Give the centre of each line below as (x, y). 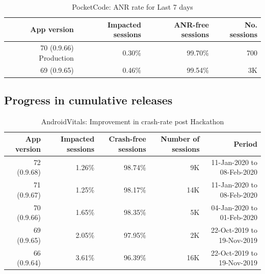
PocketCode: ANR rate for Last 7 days (132, 7)
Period (245, 144)
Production (56, 57)
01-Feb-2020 (238, 217)
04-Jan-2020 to (234, 207)
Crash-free (127, 139)
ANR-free (191, 24)
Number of (180, 139)
